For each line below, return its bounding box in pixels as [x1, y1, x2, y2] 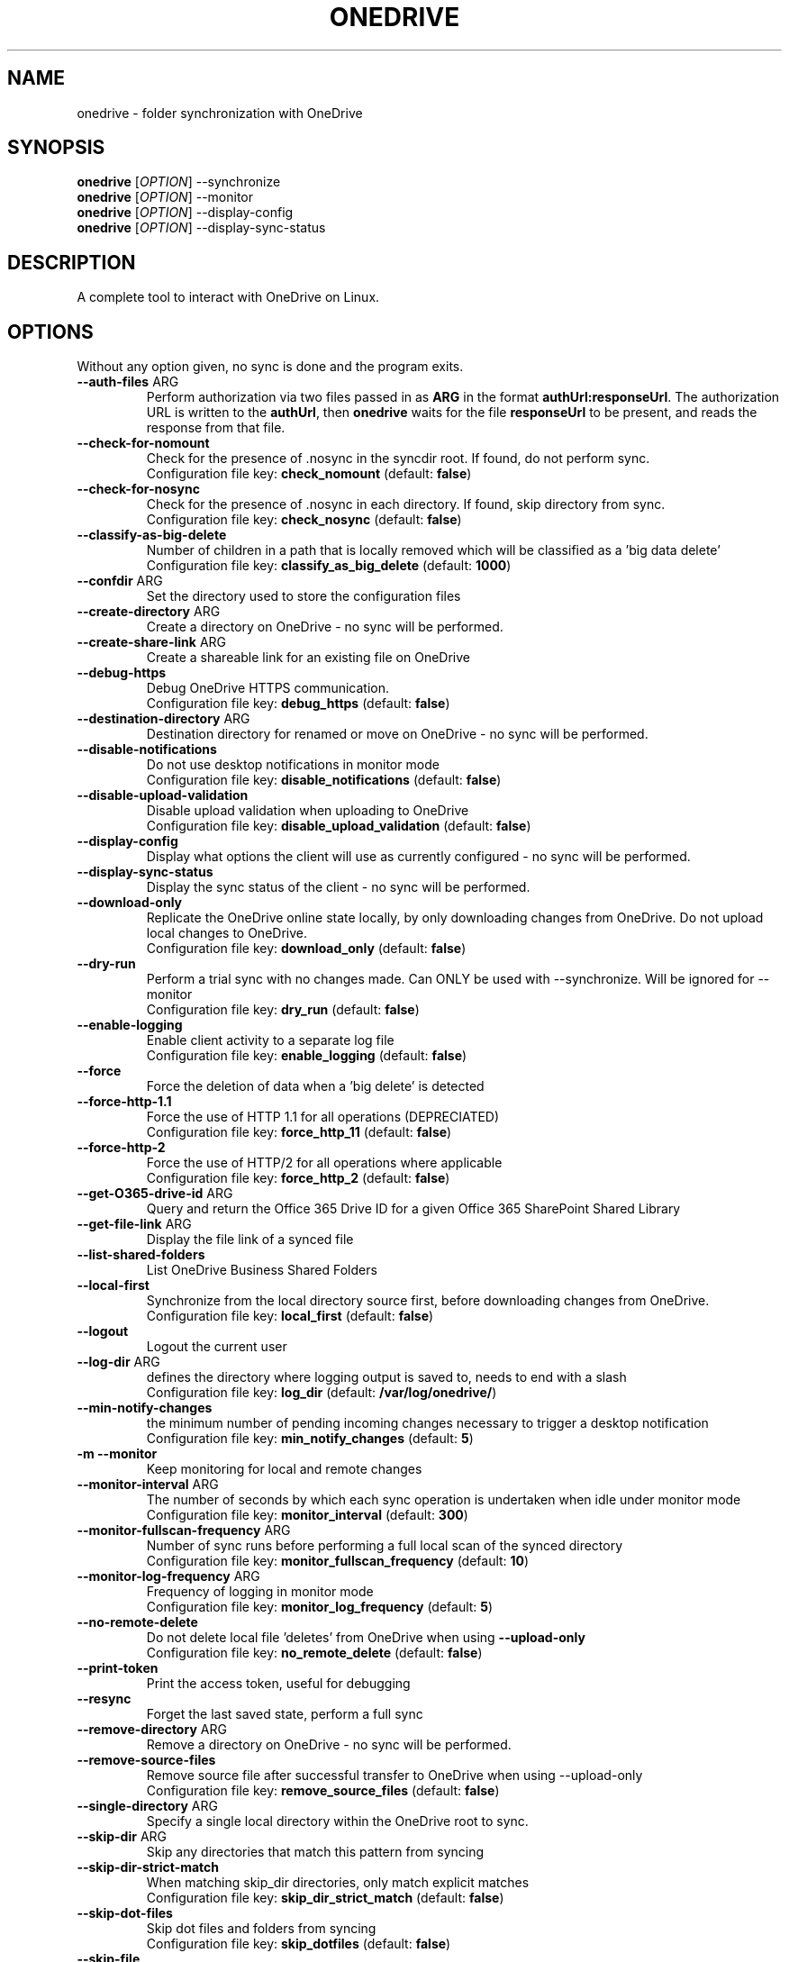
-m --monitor [77, 1446, 158, 1462]
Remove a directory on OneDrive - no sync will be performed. [146, 1737, 512, 1753]
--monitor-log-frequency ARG [77, 1568, 260, 1585]
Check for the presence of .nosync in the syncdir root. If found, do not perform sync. [146, 450, 650, 467]
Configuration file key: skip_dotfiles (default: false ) [146, 1936, 451, 1952]
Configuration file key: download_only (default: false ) [146, 940, 467, 957]
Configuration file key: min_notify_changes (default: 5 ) [146, 1431, 474, 1447]
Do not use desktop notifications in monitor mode [146, 757, 440, 773]
